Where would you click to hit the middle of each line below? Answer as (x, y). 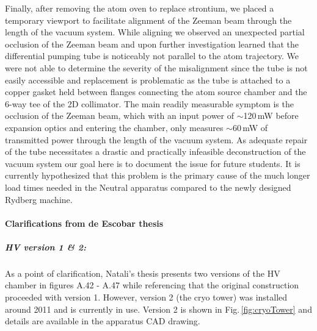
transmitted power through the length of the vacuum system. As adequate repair (156, 139)
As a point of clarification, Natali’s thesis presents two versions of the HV (143, 273)
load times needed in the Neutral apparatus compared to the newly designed (148, 187)
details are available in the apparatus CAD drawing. (103, 321)
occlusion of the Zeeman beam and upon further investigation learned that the (152, 44)
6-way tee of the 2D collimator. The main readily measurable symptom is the (149, 103)
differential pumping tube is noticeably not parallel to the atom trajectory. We (152, 56)
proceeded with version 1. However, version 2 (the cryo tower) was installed (146, 297)
